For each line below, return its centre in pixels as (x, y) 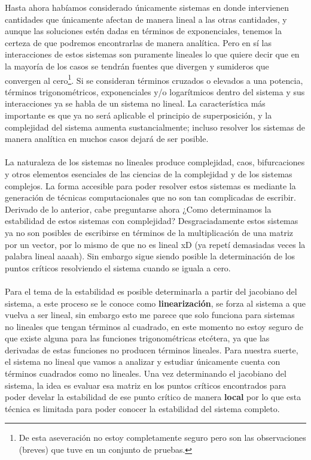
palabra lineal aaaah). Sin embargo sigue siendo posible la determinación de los (150, 256)
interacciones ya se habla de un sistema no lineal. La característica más (135, 103)
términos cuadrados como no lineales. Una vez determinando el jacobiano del (146, 373)
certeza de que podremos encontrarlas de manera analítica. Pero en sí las (138, 42)
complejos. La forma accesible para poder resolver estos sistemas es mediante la (150, 185)
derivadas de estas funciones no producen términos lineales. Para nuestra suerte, (152, 349)
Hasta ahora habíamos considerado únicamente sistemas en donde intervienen (147, 7)
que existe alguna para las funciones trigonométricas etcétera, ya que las (137, 338)
